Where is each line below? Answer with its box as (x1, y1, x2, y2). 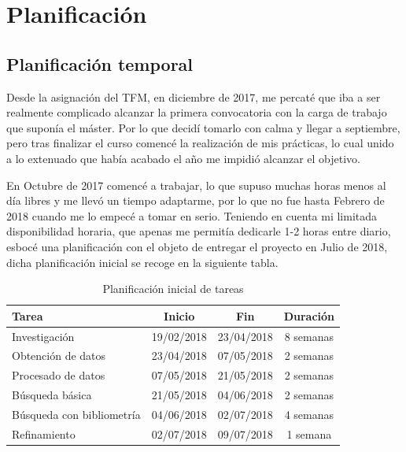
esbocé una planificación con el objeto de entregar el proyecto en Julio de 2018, (6, 238, 388, 254)
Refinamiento (12, 425, 76, 442)
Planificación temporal (6, 51, 194, 76)
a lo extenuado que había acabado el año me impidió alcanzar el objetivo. (6, 150, 360, 166)
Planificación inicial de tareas (102, 280, 244, 297)
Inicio (164, 307, 195, 324)
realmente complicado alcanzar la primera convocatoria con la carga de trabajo (6, 104, 387, 120)
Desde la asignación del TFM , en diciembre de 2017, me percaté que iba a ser (6, 88, 381, 105)
